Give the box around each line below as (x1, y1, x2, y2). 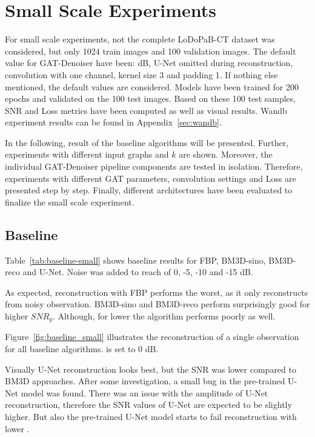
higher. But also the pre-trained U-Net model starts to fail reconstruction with (5, 410, 297, 423)
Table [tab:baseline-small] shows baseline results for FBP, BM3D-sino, (5, 253, 266, 266)
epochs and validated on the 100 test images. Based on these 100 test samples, (5, 92, 296, 105)
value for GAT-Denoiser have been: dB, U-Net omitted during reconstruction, (5, 56, 293, 69)
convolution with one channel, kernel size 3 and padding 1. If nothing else (5, 68, 278, 81)
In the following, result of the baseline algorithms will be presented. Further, (5, 136, 289, 148)
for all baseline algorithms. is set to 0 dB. (5, 342, 159, 355)
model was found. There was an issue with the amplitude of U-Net (21, 386, 268, 399)
